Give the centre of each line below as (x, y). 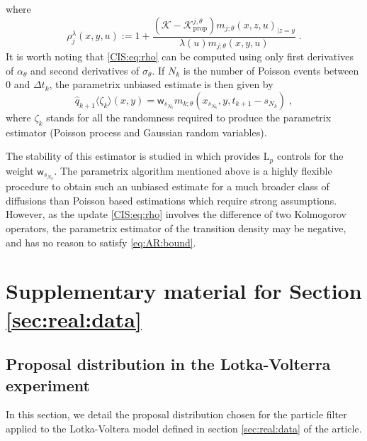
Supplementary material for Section (184, 291)
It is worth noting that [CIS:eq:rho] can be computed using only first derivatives (180, 56)
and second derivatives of (85, 70)
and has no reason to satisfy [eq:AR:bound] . (101, 242)
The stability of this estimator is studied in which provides (133, 156)
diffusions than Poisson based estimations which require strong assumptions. (171, 200)
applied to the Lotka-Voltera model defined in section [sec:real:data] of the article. (184, 428)
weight (20, 170)
